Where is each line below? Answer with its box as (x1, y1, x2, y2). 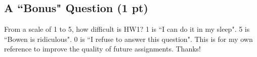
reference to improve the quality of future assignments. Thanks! (4, 43, 201, 54)
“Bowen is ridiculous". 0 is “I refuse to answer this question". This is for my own (4, 33, 253, 44)
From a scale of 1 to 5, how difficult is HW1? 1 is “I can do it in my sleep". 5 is (4, 24, 250, 34)
